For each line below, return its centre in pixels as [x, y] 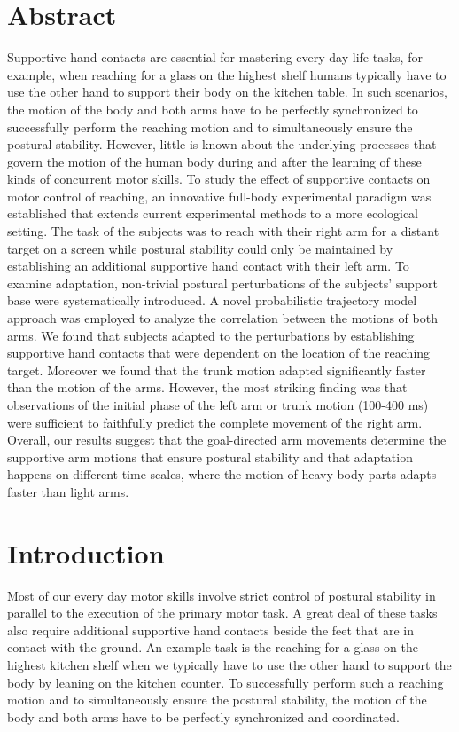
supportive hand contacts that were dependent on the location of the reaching [219, 353]
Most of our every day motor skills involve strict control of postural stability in [222, 595]
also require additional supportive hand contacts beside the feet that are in [210, 630]
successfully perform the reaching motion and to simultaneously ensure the [210, 126]
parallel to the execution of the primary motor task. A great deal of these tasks [222, 613]
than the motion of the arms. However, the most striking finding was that [207, 387]
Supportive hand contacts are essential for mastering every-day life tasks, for [215, 57]
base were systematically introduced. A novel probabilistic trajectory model [212, 300]
